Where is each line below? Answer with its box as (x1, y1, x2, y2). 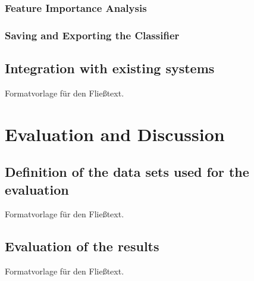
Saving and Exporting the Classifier (5, 27, 180, 42)
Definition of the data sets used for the (5, 163, 249, 181)
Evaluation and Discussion (5, 121, 225, 146)
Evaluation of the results (5, 237, 159, 255)
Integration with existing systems (5, 59, 215, 77)
